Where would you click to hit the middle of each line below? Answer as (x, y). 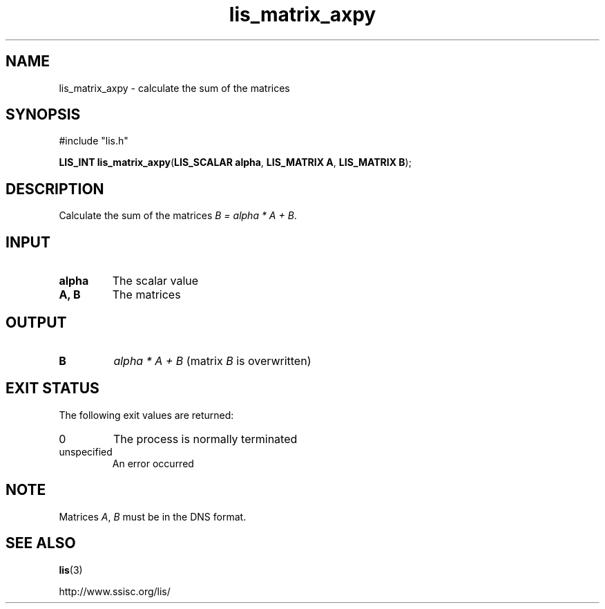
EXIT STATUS (52, 388)
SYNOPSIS (43, 115)
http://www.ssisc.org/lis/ (115, 591)
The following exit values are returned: (146, 415)
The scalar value (155, 281)
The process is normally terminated (205, 439)
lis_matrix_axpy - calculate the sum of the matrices (174, 88)
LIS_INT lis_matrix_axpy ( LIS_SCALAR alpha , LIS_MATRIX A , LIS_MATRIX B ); (235, 162)
